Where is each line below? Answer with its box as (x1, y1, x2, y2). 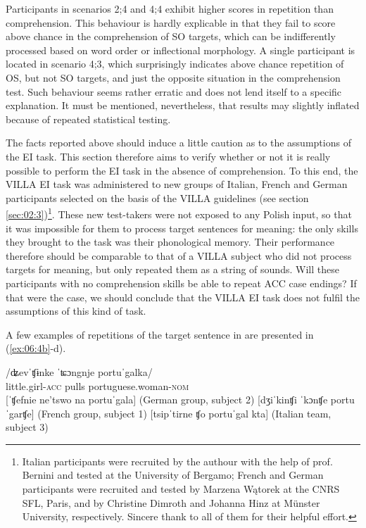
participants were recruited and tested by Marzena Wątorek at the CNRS (22, 482, 340, 496)
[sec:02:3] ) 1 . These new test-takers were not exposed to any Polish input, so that (6, 205, 352, 221)
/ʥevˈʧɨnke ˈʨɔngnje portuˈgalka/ (6, 364, 153, 379)
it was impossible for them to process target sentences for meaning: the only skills (6, 220, 358, 235)
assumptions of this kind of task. (6, 303, 146, 318)
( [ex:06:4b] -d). (6, 341, 66, 356)
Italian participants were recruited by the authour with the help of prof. (22, 453, 333, 468)
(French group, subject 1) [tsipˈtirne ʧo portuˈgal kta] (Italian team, (37, 406, 332, 420)
